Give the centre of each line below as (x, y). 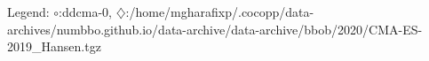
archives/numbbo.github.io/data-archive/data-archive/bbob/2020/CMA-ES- (215, 29)
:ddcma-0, (85, 11)
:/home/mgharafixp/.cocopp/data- (220, 11)
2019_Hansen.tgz (54, 46)
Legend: (28, 11)
